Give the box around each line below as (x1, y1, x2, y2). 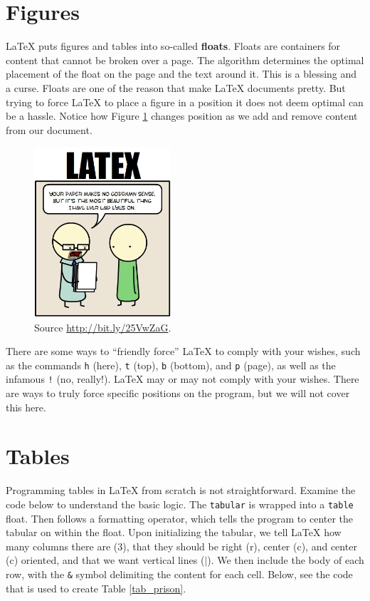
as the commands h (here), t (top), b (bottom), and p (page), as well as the (6, 357, 336, 372)
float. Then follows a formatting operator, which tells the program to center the (6, 510, 354, 525)
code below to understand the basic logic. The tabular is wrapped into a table (6, 496, 354, 511)
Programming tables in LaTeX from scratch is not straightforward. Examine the (6, 483, 356, 498)
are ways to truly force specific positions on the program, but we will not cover (6, 386, 350, 401)
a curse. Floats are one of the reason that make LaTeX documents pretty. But (6, 80, 346, 95)
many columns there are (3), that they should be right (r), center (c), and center (6, 538, 357, 553)
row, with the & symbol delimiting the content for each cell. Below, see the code (6, 566, 353, 581)
